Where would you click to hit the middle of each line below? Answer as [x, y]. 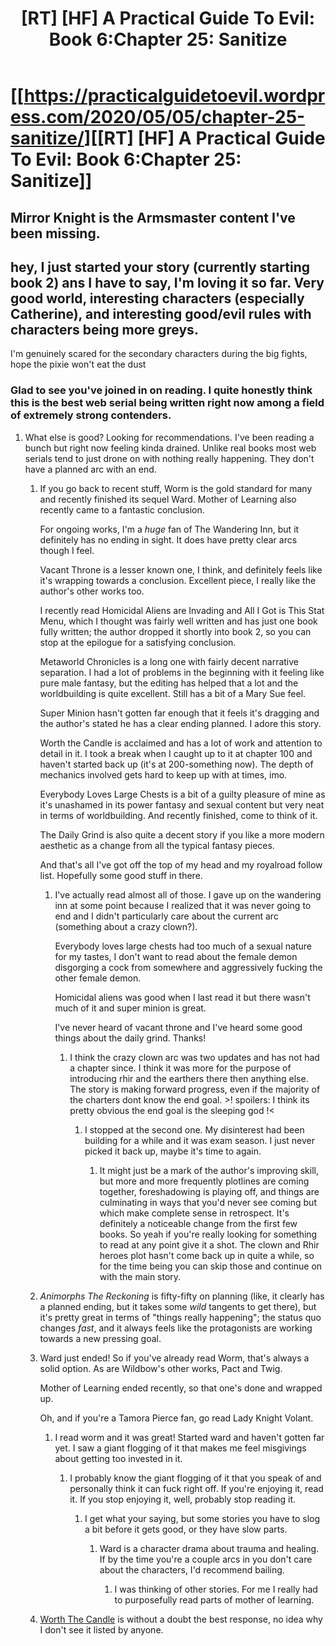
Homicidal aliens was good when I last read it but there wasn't [182, 997]
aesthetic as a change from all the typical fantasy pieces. [157, 845]
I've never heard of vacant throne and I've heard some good [178, 1027]
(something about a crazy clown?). [126, 926]
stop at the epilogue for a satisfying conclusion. [138, 642]
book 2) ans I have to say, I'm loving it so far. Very [167, 282]
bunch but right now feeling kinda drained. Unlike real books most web [170, 448]
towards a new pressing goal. [100, 1338]
